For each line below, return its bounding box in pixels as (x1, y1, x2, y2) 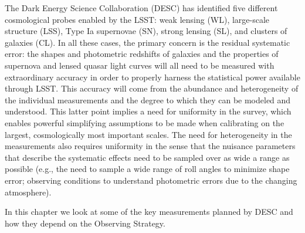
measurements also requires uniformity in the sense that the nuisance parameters (5, 140, 296, 152)
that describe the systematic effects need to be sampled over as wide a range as (5, 151, 290, 163)
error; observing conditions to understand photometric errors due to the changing (5, 174, 297, 186)
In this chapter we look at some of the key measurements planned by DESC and (5, 205, 293, 218)
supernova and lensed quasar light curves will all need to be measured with (5, 59, 274, 71)
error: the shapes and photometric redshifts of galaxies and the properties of (5, 48, 279, 60)
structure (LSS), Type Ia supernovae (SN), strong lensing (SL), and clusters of (5, 25, 287, 37)
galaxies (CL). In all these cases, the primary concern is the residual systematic (5, 36, 290, 48)
